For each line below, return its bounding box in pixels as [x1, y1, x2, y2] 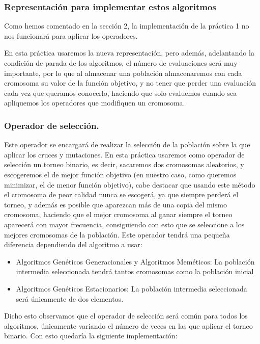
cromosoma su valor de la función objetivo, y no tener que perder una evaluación [4, 77, 256, 88]
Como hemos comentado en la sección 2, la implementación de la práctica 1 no [4, 20, 249, 31]
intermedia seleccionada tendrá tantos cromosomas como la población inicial [16, 266, 254, 277]
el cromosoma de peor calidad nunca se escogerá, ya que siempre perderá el [4, 189, 239, 200]
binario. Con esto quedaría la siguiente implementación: [4, 330, 178, 341]
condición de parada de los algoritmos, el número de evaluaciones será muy [4, 58, 238, 68]
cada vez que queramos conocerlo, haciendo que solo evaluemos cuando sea [4, 87, 237, 98]
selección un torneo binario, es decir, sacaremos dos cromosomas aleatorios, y [4, 159, 244, 170]
